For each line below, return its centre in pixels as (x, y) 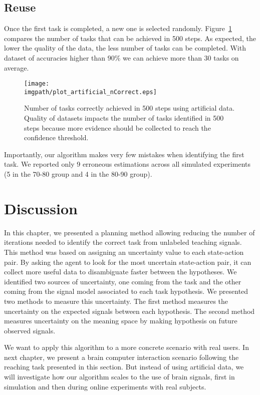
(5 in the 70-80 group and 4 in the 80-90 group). (78, 174)
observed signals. (30, 330)
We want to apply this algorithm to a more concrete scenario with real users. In (126, 347)
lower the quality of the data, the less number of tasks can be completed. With (125, 48)
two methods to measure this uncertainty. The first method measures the (116, 301)
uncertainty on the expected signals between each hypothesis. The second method (129, 311)
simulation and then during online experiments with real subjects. (105, 386)
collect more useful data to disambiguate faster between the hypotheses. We (120, 272)
